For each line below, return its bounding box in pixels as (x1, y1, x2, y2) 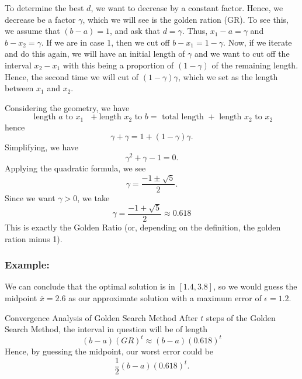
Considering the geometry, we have (5, 101, 130, 113)
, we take (77, 191, 110, 204)
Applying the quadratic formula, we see (5, 162, 146, 174)
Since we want (5, 191, 55, 204)
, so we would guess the (213, 280, 297, 292)
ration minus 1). (5, 232, 63, 244)
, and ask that (109, 25, 160, 37)
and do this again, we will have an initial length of (5, 47, 185, 60)
